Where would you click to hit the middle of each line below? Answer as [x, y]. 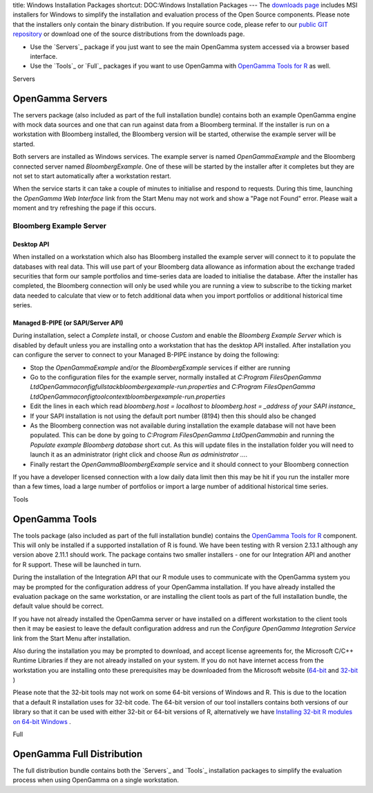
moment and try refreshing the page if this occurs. [85, 208]
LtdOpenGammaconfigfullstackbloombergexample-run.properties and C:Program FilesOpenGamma [173, 387]
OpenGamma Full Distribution [78, 754]
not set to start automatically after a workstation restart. [92, 175]
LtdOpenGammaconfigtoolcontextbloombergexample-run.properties [128, 396]
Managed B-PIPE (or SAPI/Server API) [68, 323]
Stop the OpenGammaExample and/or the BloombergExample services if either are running [160, 367]
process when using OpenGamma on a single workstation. [96, 780]
